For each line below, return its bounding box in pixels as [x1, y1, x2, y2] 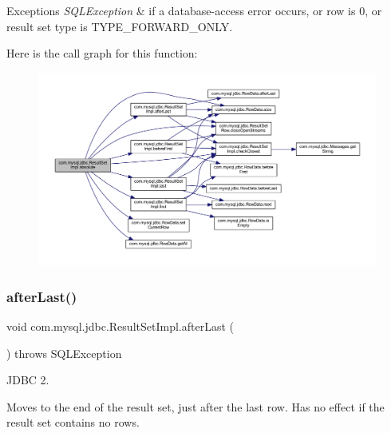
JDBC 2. [6, 371, 49, 388]
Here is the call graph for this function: [6, 45, 198, 62]
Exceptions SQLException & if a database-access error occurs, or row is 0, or [6, 2, 382, 18]
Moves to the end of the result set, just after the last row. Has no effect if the [6, 398, 385, 415]
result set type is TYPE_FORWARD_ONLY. [6, 18, 233, 34]
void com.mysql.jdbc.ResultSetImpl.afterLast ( [6, 317, 234, 334]
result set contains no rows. [6, 414, 140, 431]
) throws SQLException [6, 344, 122, 361]
